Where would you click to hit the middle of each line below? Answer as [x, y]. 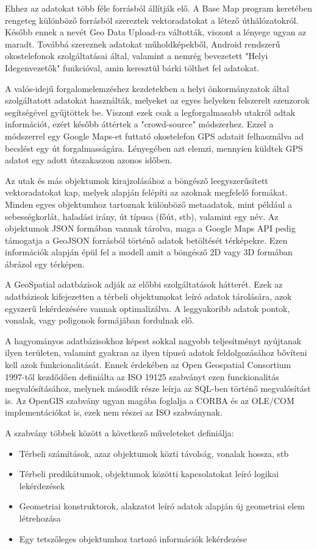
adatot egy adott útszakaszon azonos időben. [89, 160]
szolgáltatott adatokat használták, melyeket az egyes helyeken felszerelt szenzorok [157, 100]
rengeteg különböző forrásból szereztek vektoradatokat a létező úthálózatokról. [152, 20]
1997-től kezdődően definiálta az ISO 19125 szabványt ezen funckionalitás [142, 376]
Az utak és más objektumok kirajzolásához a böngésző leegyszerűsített [137, 180]
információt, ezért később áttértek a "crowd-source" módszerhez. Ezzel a [139, 124]
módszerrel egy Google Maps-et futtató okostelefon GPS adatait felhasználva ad [154, 136]
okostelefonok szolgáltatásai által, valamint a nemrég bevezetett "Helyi [137, 56]
